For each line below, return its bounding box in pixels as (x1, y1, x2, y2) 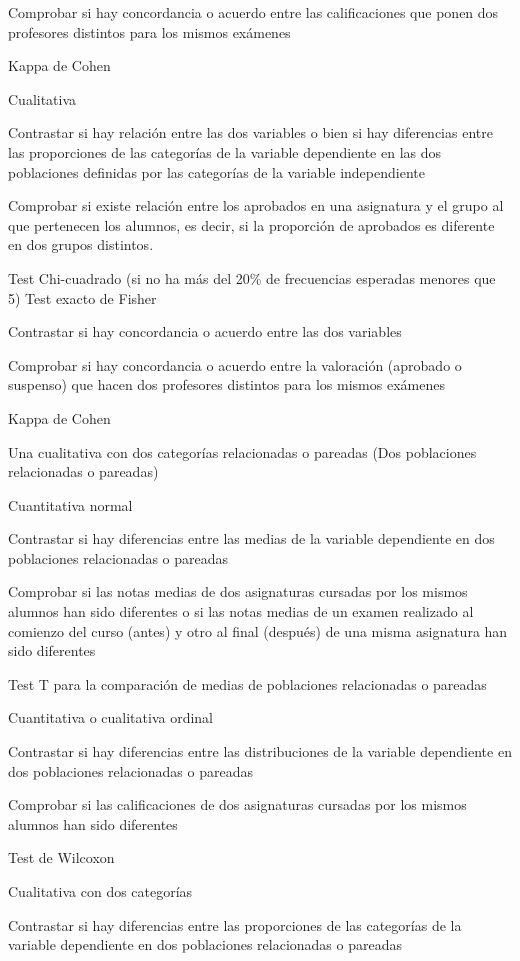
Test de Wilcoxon (8, 847, 115, 868)
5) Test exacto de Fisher (8, 287, 157, 308)
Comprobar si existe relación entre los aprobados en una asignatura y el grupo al (8, 195, 504, 216)
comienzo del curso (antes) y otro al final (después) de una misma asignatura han (8, 620, 508, 641)
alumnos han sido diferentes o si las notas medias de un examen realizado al (8, 601, 474, 622)
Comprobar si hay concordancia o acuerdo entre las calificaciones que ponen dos (8, 2, 499, 22)
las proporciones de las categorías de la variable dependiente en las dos (8, 141, 442, 162)
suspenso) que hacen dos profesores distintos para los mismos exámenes (8, 374, 445, 395)
